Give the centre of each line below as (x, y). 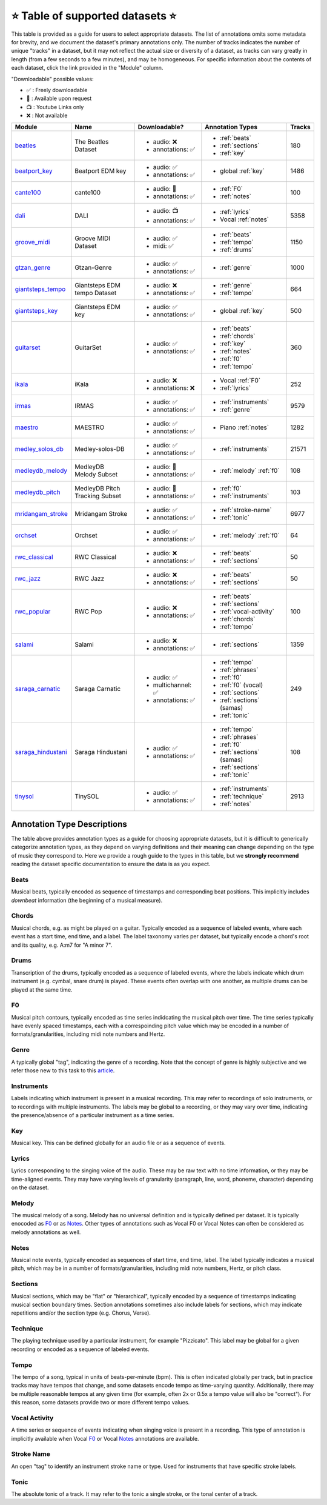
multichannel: (172, 685)
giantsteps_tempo (40, 289)
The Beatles (92, 142)
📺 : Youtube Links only (55, 107)
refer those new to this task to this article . (63, 1070)
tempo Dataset (96, 293)
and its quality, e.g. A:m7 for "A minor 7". (62, 945)
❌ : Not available (47, 116)
